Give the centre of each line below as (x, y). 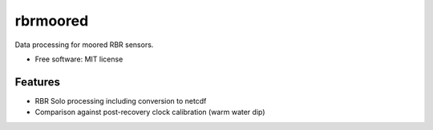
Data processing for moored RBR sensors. (84, 45)
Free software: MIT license (79, 59)
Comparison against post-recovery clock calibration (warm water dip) (150, 112)
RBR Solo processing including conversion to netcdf (121, 100)
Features (37, 82)
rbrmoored (52, 21)
